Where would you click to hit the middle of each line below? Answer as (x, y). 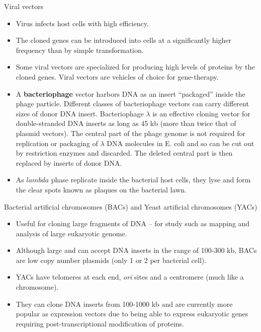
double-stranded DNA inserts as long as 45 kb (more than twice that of (126, 123)
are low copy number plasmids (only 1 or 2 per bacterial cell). (111, 260)
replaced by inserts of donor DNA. (69, 162)
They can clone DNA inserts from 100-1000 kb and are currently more (124, 304)
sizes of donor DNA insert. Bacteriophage (80, 113)
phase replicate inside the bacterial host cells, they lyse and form (151, 180)
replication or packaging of (57, 143)
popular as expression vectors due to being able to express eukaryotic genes (132, 314)
